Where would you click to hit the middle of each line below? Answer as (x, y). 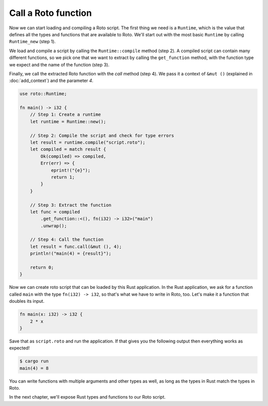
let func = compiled (55, 212)
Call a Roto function (50, 13)
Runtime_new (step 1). (33, 42)
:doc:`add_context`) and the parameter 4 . (51, 81)
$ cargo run (34, 361)
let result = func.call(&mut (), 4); (76, 246)
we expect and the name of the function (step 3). (59, 65)
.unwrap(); (54, 226)
